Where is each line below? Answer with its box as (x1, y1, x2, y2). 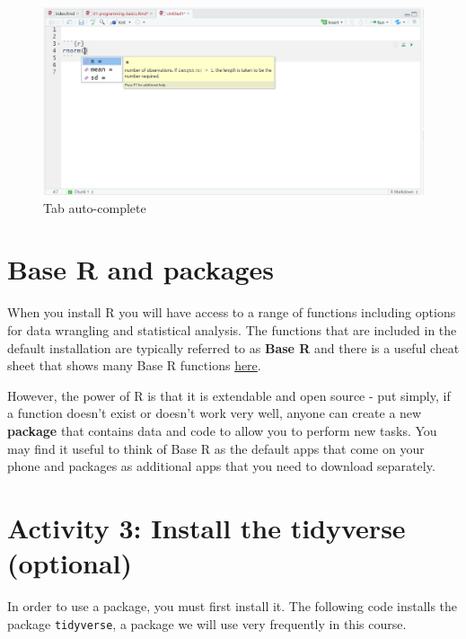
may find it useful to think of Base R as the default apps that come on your (7, 439, 425, 457)
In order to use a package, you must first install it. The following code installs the (7, 597, 458, 616)
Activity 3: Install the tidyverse (7, 509, 406, 546)
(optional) (7, 545, 133, 581)
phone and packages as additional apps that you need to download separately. (7, 457, 435, 475)
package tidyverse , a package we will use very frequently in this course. (7, 614, 407, 633)
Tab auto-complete (43, 198, 146, 217)
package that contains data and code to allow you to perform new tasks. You (7, 421, 437, 439)
